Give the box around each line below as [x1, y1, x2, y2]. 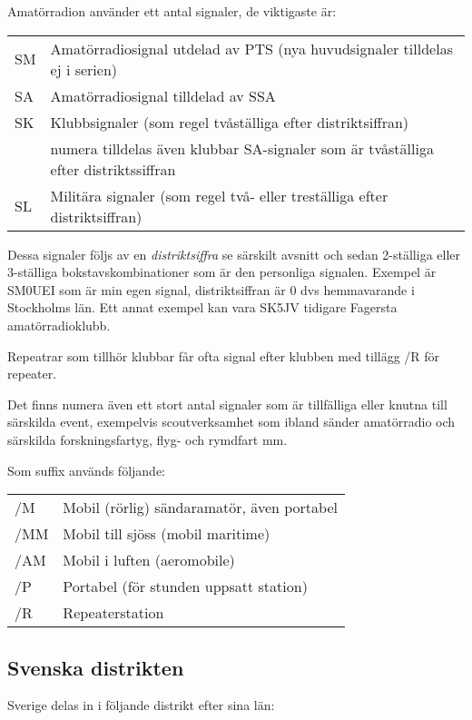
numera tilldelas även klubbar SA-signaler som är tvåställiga [50, 137, 434, 159]
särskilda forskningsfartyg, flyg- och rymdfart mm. [7, 429, 288, 449]
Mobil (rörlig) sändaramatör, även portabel [63, 497, 338, 518]
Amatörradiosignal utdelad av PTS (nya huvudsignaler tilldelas [50, 37, 453, 59]
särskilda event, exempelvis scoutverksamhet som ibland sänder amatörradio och [7, 412, 456, 431]
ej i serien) [50, 58, 118, 80]
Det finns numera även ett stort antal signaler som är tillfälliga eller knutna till [7, 394, 447, 413]
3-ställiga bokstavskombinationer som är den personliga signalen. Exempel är [7, 262, 437, 281]
